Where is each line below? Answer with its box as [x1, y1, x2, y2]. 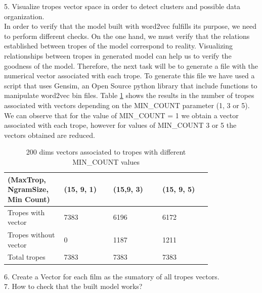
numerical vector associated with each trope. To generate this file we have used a [4, 70, 255, 81]
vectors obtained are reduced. [4, 129, 95, 140]
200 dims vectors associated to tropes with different [26, 146, 186, 157]
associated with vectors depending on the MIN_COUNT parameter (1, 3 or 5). [4, 100, 250, 110]
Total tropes [8, 252, 46, 262]
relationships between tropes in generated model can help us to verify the [4, 50, 232, 61]
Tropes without [8, 229, 55, 239]
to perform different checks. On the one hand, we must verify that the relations [4, 30, 250, 41]
